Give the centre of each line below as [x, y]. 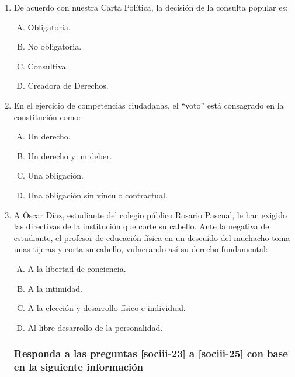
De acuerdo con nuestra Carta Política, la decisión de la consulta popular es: [151, 7]
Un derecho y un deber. [70, 156]
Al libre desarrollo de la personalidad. [95, 327]
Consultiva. [48, 66]
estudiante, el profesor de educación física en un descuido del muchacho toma [152, 237]
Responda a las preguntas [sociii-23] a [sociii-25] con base [151, 353]
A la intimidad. [55, 288]
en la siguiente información [79, 367]
